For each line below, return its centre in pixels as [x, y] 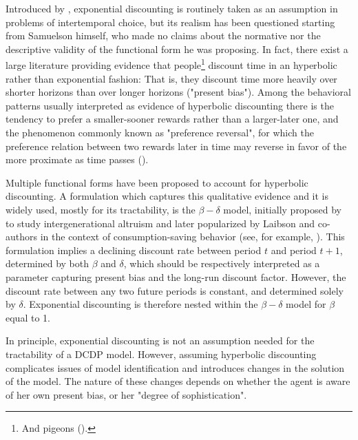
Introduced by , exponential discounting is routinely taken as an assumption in [172, 8]
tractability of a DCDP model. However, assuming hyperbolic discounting [161, 354]
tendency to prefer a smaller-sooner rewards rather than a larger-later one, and [172, 119]
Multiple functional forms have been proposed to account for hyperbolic [157, 182]
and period [294, 250]
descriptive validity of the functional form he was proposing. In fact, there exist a [177, 49]
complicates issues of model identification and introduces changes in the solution [175, 367]
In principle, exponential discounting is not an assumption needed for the [160, 341]
